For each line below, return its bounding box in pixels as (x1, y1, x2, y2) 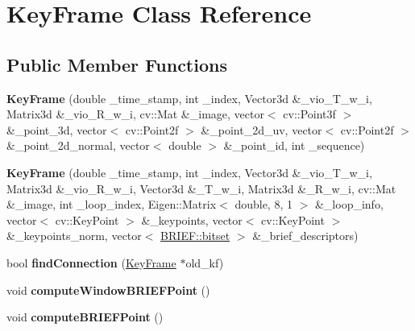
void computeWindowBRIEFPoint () (6, 281, 210, 298)
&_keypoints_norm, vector (6, 227, 142, 244)
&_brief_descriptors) (252, 227, 359, 244)
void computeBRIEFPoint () (6, 308, 164, 325)
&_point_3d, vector (6, 121, 107, 138)
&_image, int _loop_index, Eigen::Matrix (6, 196, 217, 213)
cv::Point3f (283, 106, 336, 122)
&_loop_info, (314, 196, 384, 213)
